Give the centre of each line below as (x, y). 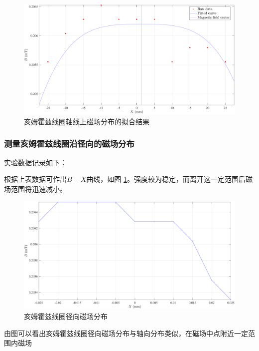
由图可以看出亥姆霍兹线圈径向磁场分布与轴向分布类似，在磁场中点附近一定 (126, 333)
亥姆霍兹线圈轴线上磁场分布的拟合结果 (87, 121)
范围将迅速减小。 (39, 188)
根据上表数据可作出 (35, 179)
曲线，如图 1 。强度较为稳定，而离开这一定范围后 (166, 179)
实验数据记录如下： (35, 162)
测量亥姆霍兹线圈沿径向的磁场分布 (69, 144)
